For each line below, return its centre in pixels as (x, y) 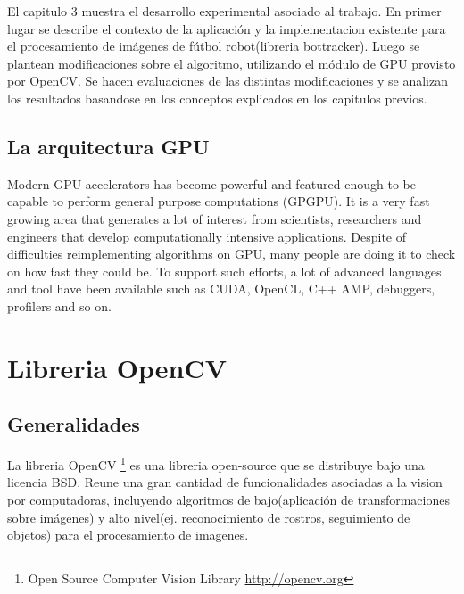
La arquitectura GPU (108, 146)
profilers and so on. (59, 305)
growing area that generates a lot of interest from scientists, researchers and (215, 218)
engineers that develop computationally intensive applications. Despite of (207, 236)
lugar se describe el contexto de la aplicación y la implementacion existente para (227, 28)
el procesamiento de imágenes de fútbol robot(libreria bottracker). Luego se (214, 46)
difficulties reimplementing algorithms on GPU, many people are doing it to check (232, 254)
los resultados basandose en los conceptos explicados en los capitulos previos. (217, 98)
